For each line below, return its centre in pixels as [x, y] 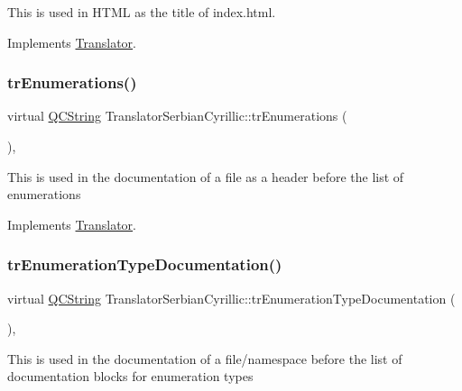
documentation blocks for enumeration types [130, 376]
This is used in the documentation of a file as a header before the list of [206, 176]
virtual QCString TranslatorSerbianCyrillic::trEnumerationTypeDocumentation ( [231, 298]
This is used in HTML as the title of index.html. [142, 12]
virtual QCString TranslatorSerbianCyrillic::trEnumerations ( [177, 116]
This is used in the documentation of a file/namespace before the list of [205, 358]
